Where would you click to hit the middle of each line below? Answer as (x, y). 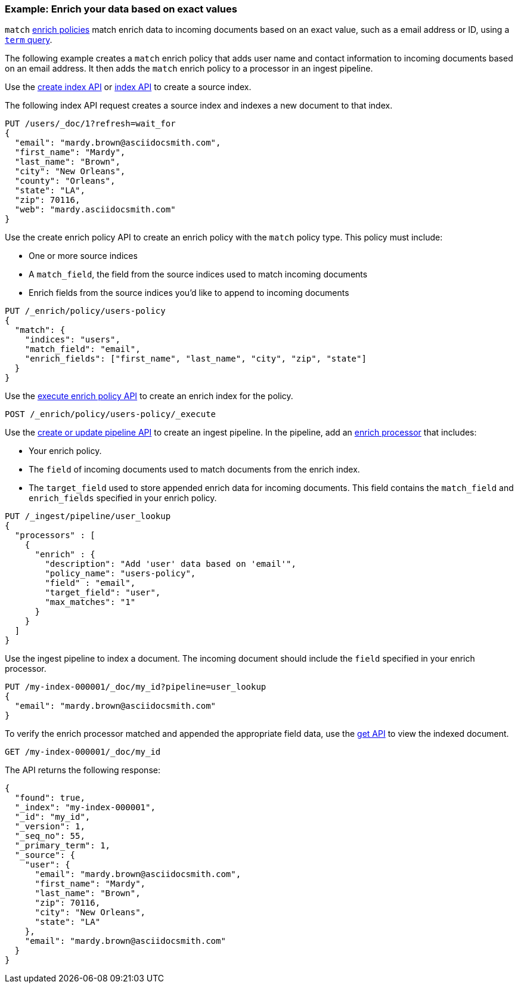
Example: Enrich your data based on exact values (121, 9)
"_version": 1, (50, 827)
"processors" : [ (55, 535)
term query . (29, 40)
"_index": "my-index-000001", (85, 808)
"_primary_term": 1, (63, 846)
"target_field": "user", (103, 593)
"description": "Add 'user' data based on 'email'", (170, 564)
